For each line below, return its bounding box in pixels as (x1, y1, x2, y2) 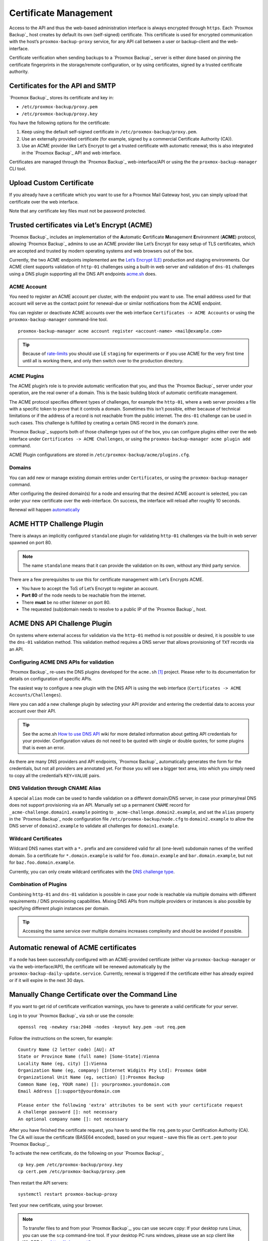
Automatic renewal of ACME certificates (9, 944, 136, 952)
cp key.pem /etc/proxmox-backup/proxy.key (18, 1162, 123, 1168)
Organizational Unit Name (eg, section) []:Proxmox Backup (18, 1075, 165, 1080)
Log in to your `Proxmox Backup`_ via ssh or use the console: (9, 1013, 134, 1019)
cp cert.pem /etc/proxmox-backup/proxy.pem (18, 1169, 126, 1174)
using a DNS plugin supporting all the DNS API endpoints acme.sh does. (9, 271, 157, 276)
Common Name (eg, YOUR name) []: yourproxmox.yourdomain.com (18, 1081, 170, 1087)
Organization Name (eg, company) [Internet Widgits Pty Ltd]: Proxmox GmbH (18, 1068, 206, 1073)
